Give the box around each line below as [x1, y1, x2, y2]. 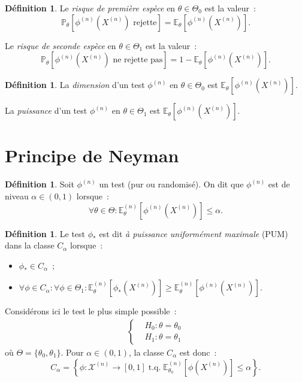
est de [268, 178, 290, 190]
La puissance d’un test [5, 104, 87, 117]
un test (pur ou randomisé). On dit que [99, 178, 244, 190]
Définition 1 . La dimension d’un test [5, 78, 145, 91]
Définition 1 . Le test [5, 227, 86, 239]
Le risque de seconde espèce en [5, 39, 116, 51]
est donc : [179, 345, 217, 358]
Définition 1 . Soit [5, 178, 74, 190]
